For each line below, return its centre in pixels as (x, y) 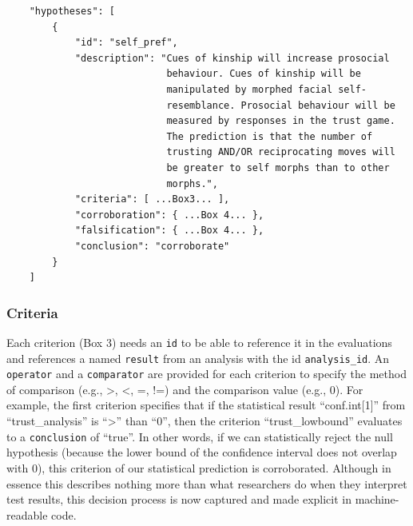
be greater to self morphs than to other (278, 167)
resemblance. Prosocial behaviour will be (281, 105)
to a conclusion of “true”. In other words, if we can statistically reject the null (200, 436)
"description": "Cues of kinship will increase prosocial (232, 58)
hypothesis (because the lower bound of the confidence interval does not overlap (202, 452)
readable (27, 514)
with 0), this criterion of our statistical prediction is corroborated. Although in (199, 467)
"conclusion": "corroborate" (152, 246)
